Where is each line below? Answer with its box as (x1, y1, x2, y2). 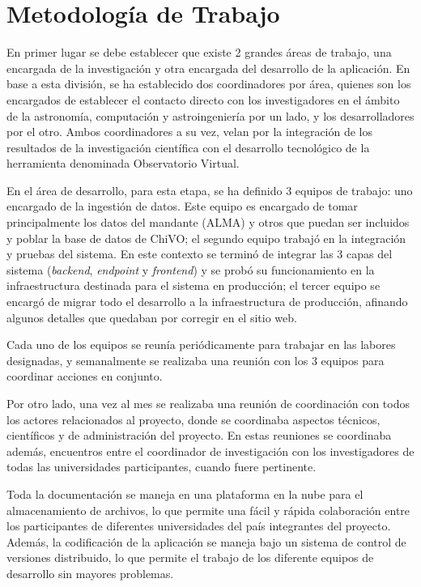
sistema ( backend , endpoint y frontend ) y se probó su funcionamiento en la (6, 261, 375, 278)
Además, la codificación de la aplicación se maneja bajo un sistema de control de (6, 533, 406, 550)
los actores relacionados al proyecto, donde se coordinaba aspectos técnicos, (6, 410, 381, 427)
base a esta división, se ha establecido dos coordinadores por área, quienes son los (6, 75, 411, 92)
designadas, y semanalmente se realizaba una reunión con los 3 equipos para (6, 351, 385, 368)
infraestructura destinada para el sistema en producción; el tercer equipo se (6, 277, 381, 294)
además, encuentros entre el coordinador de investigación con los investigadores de (6, 442, 415, 459)
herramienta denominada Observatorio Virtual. (6, 155, 240, 172)
